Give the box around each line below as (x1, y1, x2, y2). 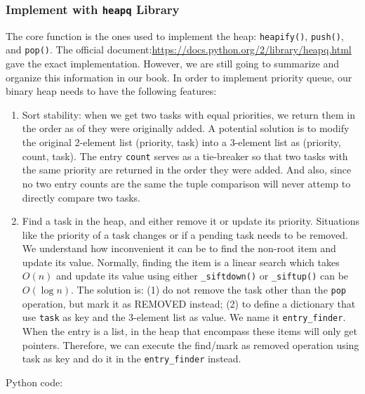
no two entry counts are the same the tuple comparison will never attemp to (22, 176, 351, 190)
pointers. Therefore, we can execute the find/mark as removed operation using (22, 337, 359, 352)
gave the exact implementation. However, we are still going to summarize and (6, 56, 340, 71)
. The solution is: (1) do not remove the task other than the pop (71, 282, 347, 297)
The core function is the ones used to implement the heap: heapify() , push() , (6, 28, 344, 43)
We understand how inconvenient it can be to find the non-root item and (22, 241, 336, 256)
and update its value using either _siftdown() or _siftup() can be (56, 268, 349, 283)
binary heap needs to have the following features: (6, 84, 217, 98)
